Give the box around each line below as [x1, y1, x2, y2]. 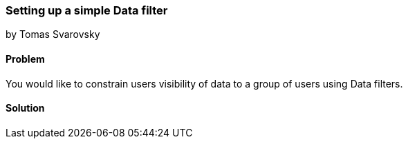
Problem [6, 52, 45, 65]
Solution [6, 102, 45, 114]
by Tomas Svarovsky [6, 28, 100, 41]
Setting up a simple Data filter [6, 3, 168, 17]
